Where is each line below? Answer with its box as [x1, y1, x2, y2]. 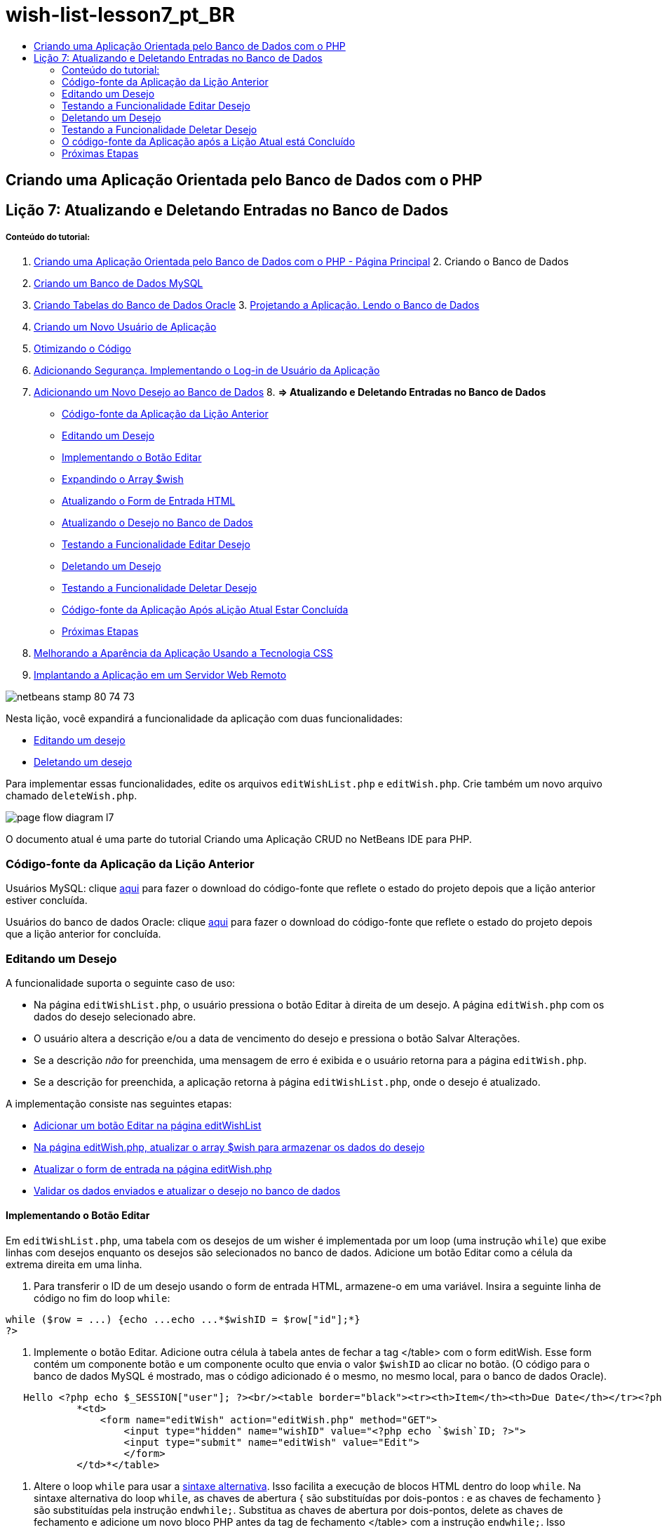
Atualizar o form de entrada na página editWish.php [34, 1162, 272, 1175]
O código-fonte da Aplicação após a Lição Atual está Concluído [62, 135, 356, 147]
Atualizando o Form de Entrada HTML [62, 495, 236, 507]
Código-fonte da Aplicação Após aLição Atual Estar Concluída [62, 604, 349, 616]
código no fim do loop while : [34, 1292, 170, 1305]
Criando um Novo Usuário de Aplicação [34, 321, 217, 333]
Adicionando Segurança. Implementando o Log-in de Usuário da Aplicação [34, 364, 380, 377]
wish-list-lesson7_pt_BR [6, 3, 235, 27]
